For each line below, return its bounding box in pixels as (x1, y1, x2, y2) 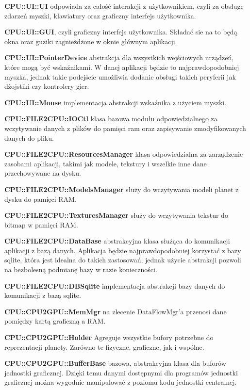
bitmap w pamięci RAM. (4, 219, 78, 229)
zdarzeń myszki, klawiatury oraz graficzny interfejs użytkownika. (4, 10, 196, 20)
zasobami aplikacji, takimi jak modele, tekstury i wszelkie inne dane (4, 158, 207, 168)
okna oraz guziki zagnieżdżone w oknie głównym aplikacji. (4, 36, 177, 46)
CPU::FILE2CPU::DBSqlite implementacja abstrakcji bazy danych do (4, 280, 225, 291)
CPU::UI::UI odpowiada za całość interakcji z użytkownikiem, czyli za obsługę (4, 1, 244, 11)
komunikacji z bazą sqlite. (4, 290, 81, 300)
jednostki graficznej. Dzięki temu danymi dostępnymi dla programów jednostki (4, 367, 238, 377)
